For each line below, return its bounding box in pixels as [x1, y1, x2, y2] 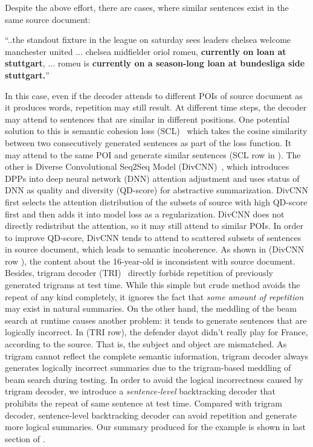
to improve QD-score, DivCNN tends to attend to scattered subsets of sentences [5, 231, 302, 243]
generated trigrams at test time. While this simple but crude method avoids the [5, 278, 300, 291]
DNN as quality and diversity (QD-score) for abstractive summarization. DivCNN [5, 184, 309, 196]
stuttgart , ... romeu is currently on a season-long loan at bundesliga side [5, 57, 305, 69]
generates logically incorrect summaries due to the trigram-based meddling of [5, 361, 291, 374]
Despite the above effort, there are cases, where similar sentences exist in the [5, 1, 289, 13]
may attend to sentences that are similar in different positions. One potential [5, 112, 290, 125]
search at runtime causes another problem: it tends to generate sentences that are [5, 314, 307, 326]
